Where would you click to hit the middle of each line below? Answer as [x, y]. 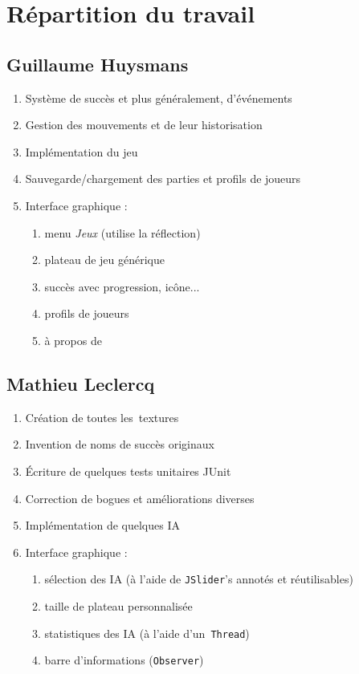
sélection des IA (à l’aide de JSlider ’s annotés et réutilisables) [199, 579]
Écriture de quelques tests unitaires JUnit [128, 471]
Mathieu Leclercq [81, 383]
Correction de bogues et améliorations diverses [140, 498]
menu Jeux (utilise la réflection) [122, 232]
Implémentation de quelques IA [102, 525]
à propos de [73, 340]
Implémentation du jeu [82, 151]
